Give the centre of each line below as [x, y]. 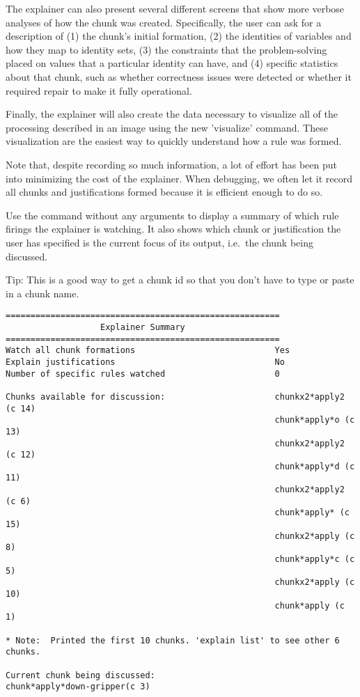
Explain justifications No [145, 362]
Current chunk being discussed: [80, 675]
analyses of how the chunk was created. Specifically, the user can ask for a [164, 22]
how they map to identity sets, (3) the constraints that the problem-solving [166, 49]
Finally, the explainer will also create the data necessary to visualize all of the [172, 114]
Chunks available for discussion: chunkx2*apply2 [175, 397]
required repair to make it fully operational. [99, 90]
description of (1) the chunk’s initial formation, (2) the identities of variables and [179, 36]
